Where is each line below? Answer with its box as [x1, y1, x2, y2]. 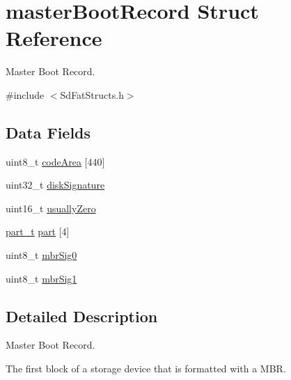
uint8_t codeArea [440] [6, 154, 105, 168]
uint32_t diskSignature [6, 177, 105, 192]
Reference [6, 24, 102, 52]
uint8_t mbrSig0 [6, 248, 77, 262]
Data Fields [6, 121, 91, 143]
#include [6, 87, 45, 102]
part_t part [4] [6, 224, 70, 239]
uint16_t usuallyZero [6, 200, 96, 215]
